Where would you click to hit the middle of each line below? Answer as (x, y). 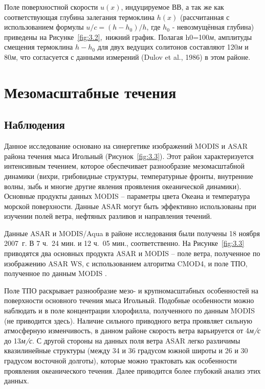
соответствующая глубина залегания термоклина (80, 17)
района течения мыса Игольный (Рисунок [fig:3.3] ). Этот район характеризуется (129, 156)
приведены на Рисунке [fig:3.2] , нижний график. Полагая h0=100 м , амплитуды (128, 37)
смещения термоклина (39, 47)
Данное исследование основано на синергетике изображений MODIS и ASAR (126, 146)
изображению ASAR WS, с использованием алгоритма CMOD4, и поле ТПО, (126, 263)
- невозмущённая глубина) (213, 27)
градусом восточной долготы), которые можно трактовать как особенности (120, 361)
